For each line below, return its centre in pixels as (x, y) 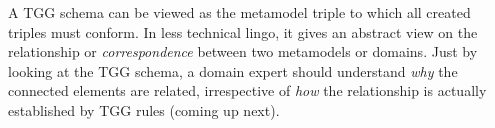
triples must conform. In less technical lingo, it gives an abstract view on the (243, 31)
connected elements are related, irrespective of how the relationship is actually (247, 90)
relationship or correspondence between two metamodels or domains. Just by (243, 51)
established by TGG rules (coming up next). (144, 109)
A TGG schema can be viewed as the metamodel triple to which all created (239, 12)
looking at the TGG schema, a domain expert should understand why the (233, 70)
